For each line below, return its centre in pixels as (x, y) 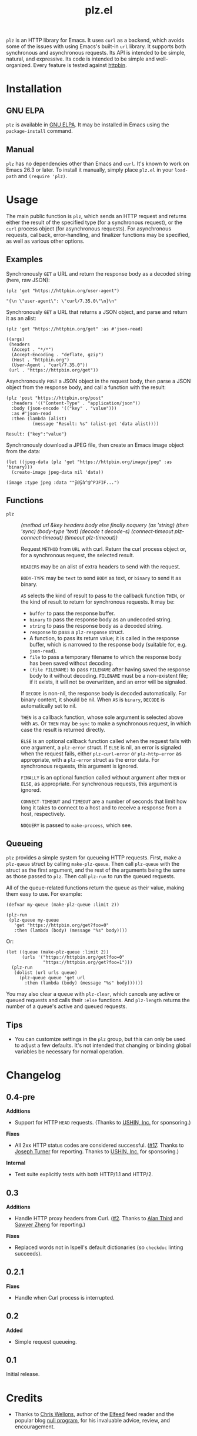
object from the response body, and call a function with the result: (86, 387)
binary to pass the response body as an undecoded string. (101, 619)
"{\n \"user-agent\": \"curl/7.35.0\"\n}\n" (61, 301)
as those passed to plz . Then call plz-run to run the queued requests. (91, 876)
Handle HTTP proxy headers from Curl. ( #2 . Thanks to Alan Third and (99, 1218)
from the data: (23, 451)
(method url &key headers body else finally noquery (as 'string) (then (105, 525)
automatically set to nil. (49, 705)
